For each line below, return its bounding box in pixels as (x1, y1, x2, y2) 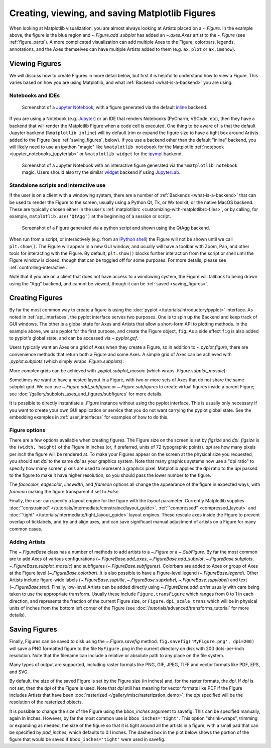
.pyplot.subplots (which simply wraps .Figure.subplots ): (9, 358, 124, 364)
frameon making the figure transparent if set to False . (9, 488, 120, 494)
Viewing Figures (9, 59, 62, 68)
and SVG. (9, 669, 29, 675)
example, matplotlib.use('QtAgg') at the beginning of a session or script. (9, 213, 171, 220)
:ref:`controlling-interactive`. (9, 264, 68, 270)
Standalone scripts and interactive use (9, 181, 105, 188)
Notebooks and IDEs (9, 92, 60, 99)
